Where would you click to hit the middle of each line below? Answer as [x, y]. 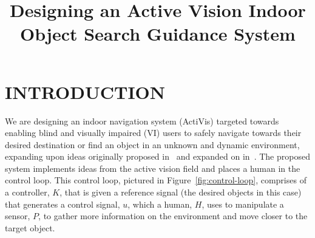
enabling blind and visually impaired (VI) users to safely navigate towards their [153, 133]
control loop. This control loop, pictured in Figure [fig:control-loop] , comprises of [156, 180]
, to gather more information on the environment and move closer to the [173, 216]
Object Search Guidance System [158, 34]
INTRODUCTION [85, 91]
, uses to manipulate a [243, 204]
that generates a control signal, [63, 204]
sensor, [18, 216]
